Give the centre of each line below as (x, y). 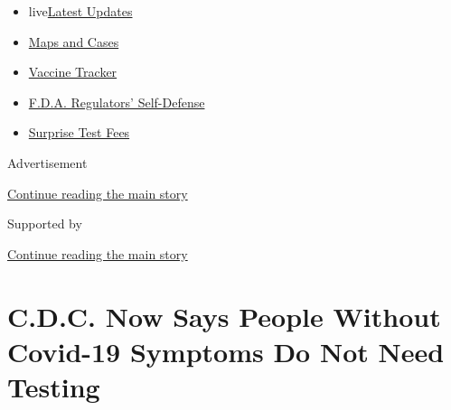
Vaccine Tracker (73, 72)
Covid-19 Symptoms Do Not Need (226, 351)
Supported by (45, 224)
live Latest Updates (80, 11)
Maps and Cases (74, 41)
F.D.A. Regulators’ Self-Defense (117, 102)
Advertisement (47, 162)
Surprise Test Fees (79, 132)
